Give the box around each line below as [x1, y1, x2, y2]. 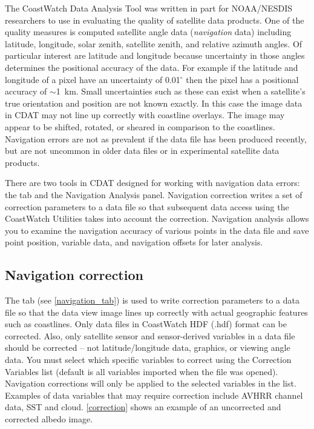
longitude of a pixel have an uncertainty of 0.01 [5, 73, 180, 85]
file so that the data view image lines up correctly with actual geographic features [5, 305, 308, 318]
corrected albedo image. [5, 413, 93, 425]
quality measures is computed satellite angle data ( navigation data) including [5, 25, 292, 38]
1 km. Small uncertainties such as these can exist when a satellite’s [56, 85, 306, 98]
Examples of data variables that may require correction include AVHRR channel [5, 388, 303, 401]
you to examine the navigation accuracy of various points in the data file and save [5, 224, 309, 236]
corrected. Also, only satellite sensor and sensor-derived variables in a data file [5, 329, 295, 342]
